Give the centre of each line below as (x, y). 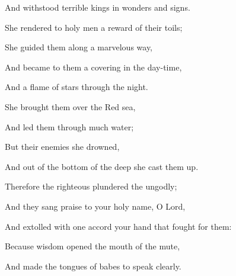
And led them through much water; (69, 126)
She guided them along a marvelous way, (79, 47)
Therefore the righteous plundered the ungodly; (91, 186)
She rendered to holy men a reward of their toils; (94, 27)
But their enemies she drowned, (62, 147)
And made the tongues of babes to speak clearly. (93, 266)
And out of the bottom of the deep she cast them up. (102, 166)
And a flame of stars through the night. (76, 87)
